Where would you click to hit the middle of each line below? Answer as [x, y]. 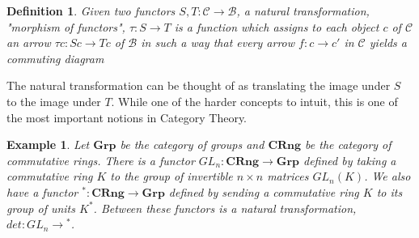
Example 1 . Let [48, 144]
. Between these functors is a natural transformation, [225, 208]
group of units [41, 208]
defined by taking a [349, 160]
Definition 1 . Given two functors [91, 11]
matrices [288, 176]
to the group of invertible [171, 176]
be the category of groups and [192, 144]
